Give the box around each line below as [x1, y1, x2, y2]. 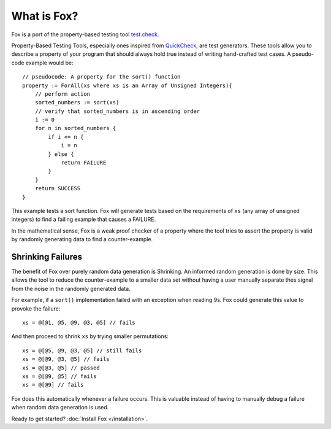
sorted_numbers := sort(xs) [34, 99, 120, 106]
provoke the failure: [11, 304, 61, 312]
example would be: [25, 59, 74, 66]
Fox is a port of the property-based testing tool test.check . [11, 31, 159, 38]
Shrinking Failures [11, 252, 83, 262]
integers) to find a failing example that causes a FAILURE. [11, 215, 156, 223]
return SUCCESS [34, 185, 81, 192]
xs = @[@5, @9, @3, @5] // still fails [22, 347, 142, 354]
